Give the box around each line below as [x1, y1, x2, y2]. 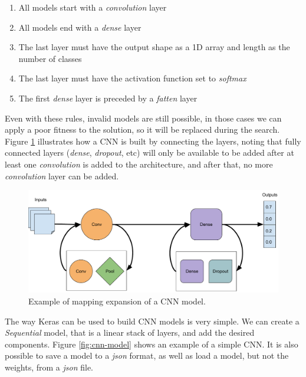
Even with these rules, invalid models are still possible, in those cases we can [5, 112, 282, 124]
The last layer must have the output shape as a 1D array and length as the [18, 41, 290, 53]
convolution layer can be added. [5, 169, 119, 182]
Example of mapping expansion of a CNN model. [28, 295, 206, 307]
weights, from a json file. [5, 361, 93, 373]
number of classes [18, 52, 82, 64]
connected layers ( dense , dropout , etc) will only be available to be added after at [5, 146, 294, 159]
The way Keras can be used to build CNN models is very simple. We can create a [5, 314, 300, 327]
